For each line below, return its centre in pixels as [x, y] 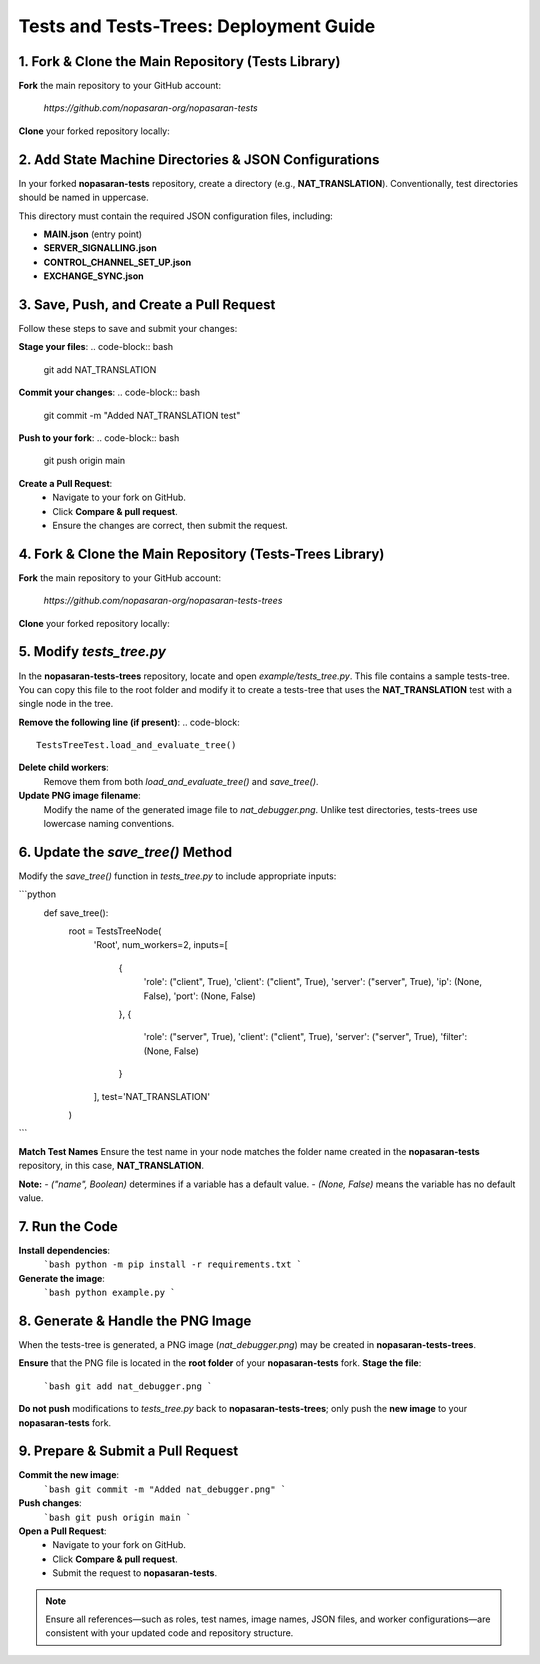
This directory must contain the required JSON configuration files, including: [176, 216]
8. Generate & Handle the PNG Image [135, 1320]
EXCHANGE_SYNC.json [93, 276]
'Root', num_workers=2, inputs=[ [161, 945]
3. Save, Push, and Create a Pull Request [147, 304]
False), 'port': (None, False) [200, 996]
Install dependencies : [64, 1250]
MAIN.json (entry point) [93, 234]
